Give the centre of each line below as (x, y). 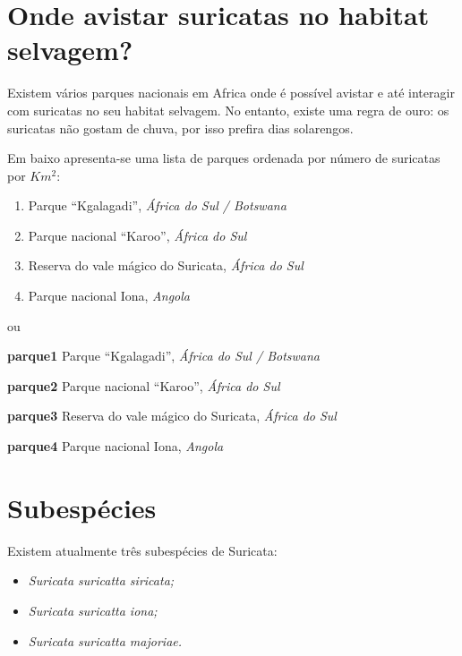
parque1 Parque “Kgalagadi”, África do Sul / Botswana (163, 356)
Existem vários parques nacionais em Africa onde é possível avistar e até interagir (231, 93)
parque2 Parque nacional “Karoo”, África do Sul (144, 385)
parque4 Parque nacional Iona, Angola (115, 446)
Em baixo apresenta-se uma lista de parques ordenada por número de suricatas (224, 158)
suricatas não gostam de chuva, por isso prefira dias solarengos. (180, 128)
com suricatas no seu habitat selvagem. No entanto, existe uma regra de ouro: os (228, 110)
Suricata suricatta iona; (93, 610)
